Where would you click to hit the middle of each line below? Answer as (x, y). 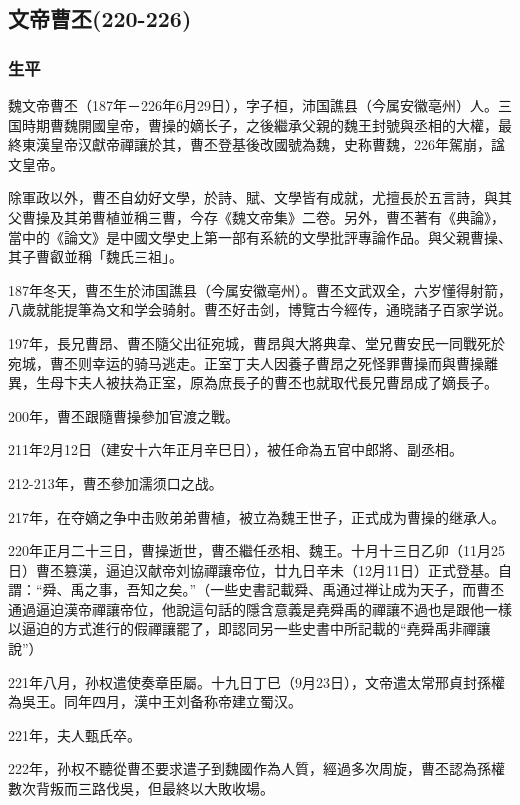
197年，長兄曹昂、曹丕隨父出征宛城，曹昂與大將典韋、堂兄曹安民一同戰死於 (256, 342)
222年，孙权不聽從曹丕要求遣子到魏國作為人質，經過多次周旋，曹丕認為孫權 (256, 768)
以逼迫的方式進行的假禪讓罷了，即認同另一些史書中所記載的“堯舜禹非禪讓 (249, 628)
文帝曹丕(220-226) (100, 18)
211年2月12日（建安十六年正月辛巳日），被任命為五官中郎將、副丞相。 (235, 449)
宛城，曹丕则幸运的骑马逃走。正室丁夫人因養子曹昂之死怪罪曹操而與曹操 (246, 362)
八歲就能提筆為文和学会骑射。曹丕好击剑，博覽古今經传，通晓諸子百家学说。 (260, 309)
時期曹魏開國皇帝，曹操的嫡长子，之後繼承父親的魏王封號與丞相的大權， (259, 124)
